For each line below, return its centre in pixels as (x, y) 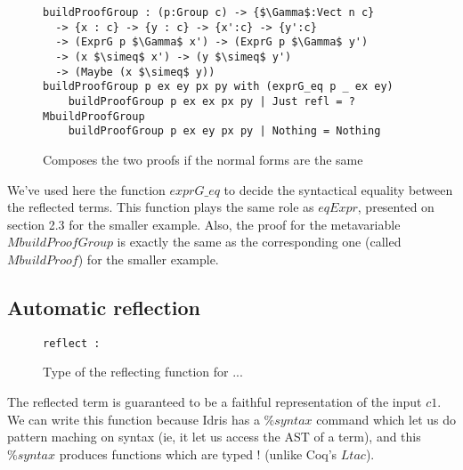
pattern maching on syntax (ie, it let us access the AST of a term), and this (214, 437)
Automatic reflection (104, 307)
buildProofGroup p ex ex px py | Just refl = (205, 101)
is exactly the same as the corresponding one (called (259, 242)
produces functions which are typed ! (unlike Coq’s (198, 454)
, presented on (396, 207)
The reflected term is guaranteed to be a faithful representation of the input (215, 401)
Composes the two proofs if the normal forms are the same (203, 159)
